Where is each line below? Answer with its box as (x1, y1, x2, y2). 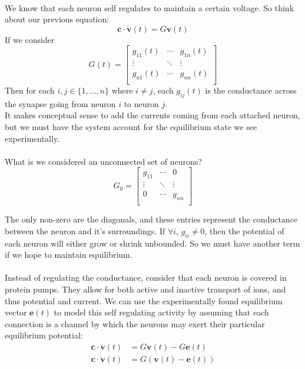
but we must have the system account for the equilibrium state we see (5, 121, 257, 133)
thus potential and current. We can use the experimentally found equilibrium (5, 294, 283, 307)
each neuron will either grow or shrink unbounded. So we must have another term (5, 237, 300, 249)
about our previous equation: (5, 13, 110, 25)
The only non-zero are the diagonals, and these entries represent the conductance (5, 213, 298, 225)
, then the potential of (204, 224, 284, 237)
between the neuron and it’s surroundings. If (5, 224, 165, 237)
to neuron (124, 97, 159, 109)
